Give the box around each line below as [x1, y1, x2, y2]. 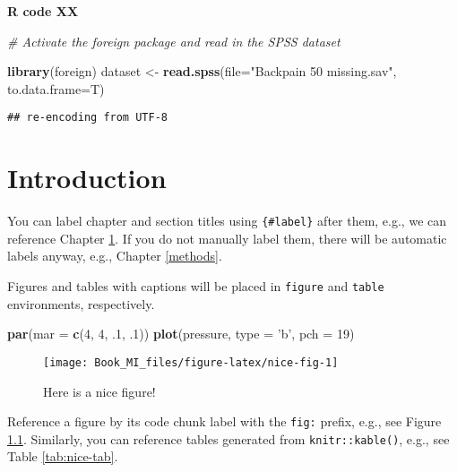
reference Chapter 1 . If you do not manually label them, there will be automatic [7, 228, 447, 247]
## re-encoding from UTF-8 [7, 111, 168, 124]
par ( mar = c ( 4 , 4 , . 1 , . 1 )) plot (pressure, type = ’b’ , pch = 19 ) [7, 324, 355, 343]
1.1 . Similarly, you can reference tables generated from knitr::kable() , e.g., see [7, 429, 450, 448]
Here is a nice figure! [43, 382, 156, 400]
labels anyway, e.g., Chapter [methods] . [7, 246, 222, 265]
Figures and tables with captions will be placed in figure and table [7, 277, 384, 295]
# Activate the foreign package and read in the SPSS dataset [7, 31, 341, 50]
